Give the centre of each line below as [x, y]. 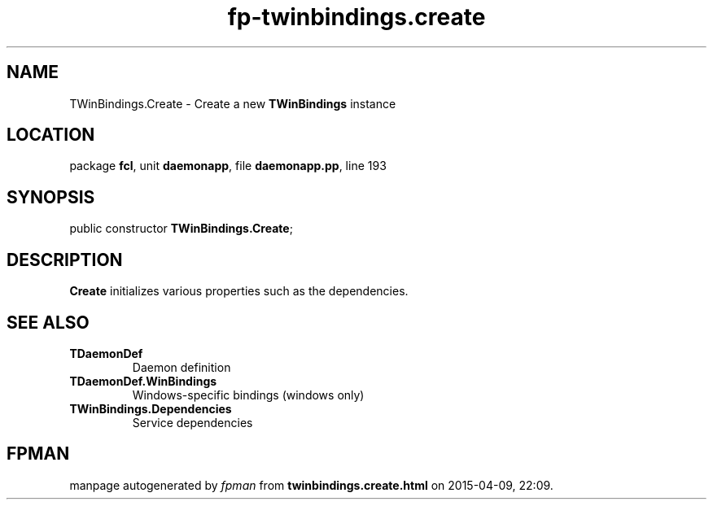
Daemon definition [182, 367]
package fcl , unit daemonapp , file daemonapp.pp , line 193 [228, 166]
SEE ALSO [48, 322]
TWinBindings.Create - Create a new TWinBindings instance [233, 103]
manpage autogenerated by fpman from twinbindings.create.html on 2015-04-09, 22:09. [311, 485]
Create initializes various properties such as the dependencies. [239, 291]
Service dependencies [192, 422]
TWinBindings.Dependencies [151, 408]
